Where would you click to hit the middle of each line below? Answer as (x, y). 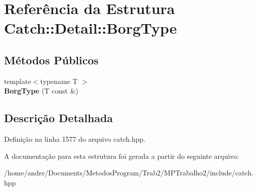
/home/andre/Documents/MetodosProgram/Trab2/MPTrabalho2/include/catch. (129, 173)
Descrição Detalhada (58, 118)
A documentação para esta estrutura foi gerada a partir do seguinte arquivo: (121, 156)
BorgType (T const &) (41, 91)
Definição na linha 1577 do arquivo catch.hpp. (75, 139)
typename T (59, 81)
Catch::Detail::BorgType (91, 28)
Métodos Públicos (51, 60)
